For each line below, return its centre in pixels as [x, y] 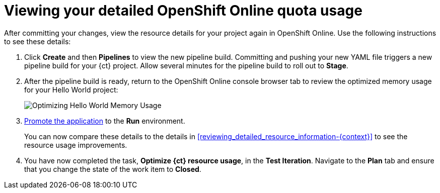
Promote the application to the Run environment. [105, 121]
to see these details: [38, 41]
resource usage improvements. [76, 145]
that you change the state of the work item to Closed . [113, 169]
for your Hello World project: [71, 89]
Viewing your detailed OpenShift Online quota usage [183, 11]
